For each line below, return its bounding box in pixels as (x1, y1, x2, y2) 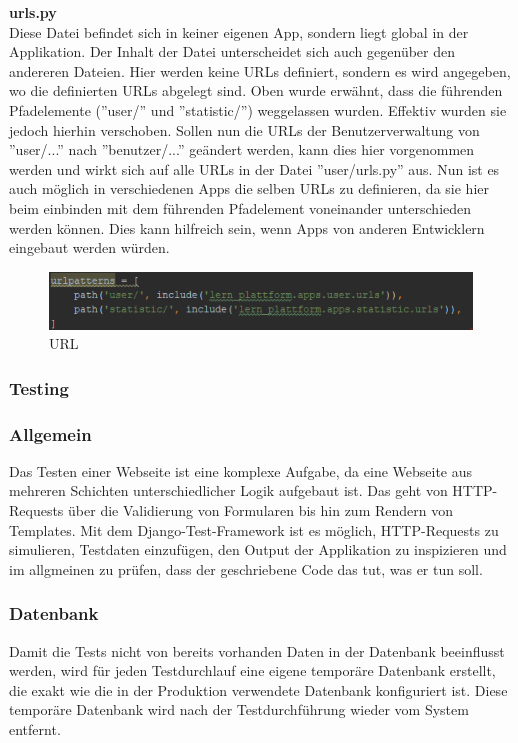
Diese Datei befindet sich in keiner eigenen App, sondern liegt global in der (9, 21, 469, 42)
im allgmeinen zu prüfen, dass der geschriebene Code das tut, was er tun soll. (9, 558, 483, 579)
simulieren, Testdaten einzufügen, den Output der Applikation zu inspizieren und (9, 539, 507, 560)
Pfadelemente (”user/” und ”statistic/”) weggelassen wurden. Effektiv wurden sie (9, 99, 507, 120)
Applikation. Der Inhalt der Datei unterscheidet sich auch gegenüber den (9, 41, 455, 62)
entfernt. (9, 719, 61, 740)
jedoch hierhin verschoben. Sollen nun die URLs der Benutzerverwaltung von (9, 119, 480, 140)
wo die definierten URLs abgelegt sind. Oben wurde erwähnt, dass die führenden (9, 80, 503, 101)
